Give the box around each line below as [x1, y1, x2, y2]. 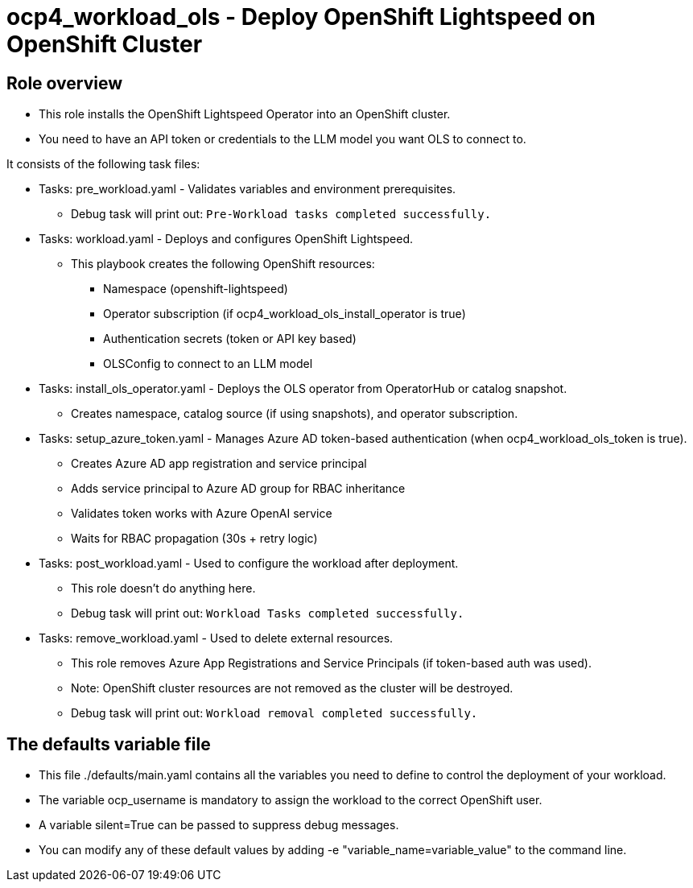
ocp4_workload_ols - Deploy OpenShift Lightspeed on [6, 3, 596, 31]
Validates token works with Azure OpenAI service [71, 506, 332, 521]
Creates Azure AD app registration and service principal [71, 456, 367, 471]
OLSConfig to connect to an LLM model [103, 357, 313, 371]
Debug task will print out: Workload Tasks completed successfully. [71, 606, 464, 621]
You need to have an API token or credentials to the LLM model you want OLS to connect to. [39, 132, 526, 147]
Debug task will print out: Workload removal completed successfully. [71, 706, 478, 721]
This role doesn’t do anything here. [71, 581, 256, 596]
